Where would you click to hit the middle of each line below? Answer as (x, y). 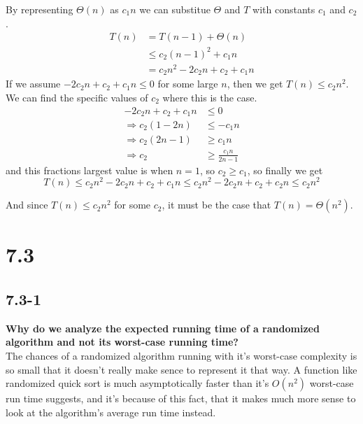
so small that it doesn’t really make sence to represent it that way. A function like (181, 369)
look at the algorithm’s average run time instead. (111, 412)
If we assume (33, 84)
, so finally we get (285, 170)
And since (27, 205)
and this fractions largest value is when (90, 170)
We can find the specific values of (77, 97)
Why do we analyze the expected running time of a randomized (163, 328)
